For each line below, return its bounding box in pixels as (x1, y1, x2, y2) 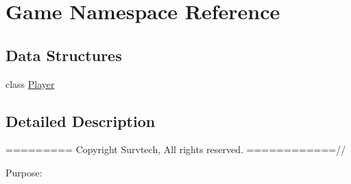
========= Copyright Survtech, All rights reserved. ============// (5, 142, 346, 157)
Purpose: (5, 165, 43, 179)
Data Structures (5, 44, 122, 65)
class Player (5, 76, 55, 91)
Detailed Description (5, 110, 156, 131)
